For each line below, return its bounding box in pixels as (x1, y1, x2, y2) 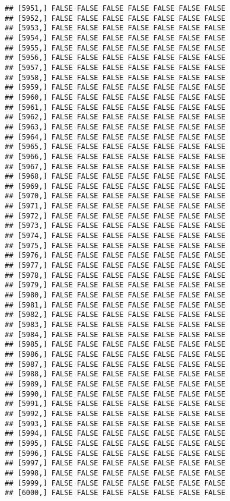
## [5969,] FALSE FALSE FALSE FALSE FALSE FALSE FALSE (5, 182, 226, 191)
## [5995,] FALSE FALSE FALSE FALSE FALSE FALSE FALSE (5, 439, 226, 448)
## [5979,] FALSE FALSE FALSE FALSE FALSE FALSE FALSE (5, 281, 226, 290)
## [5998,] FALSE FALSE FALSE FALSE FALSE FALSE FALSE (5, 468, 226, 477)
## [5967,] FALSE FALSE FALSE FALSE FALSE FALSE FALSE (5, 162, 226, 171)
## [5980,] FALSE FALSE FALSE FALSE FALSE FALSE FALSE (5, 291, 226, 300)
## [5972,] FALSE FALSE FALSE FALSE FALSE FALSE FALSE (5, 211, 226, 220)
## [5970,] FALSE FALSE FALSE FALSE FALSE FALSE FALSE (5, 192, 226, 201)
